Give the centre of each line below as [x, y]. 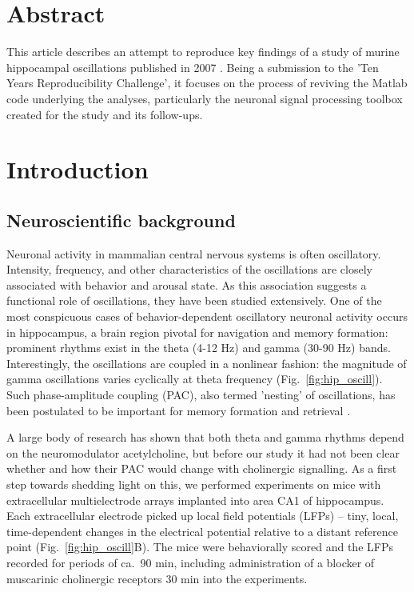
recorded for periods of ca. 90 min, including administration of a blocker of [191, 562]
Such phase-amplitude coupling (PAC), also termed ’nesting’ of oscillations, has [201, 395]
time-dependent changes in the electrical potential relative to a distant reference [202, 531]
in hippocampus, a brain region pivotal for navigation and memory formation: [197, 332]
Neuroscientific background [121, 220]
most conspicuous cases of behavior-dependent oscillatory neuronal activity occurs [207, 316]
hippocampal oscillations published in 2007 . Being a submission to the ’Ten [193, 67]
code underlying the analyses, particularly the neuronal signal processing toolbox [205, 98]
